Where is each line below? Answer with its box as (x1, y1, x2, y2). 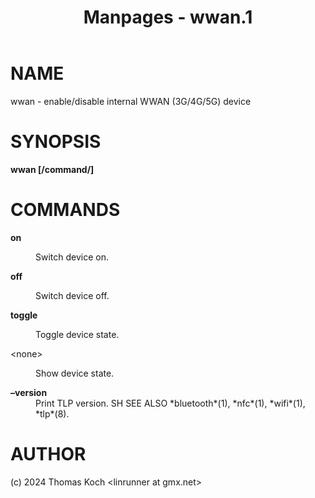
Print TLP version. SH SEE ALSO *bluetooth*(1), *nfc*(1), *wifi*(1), (35, 397, 306, 409)
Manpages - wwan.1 (83, 6, 253, 29)
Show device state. (35, 367, 115, 379)
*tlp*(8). (35, 407, 70, 420)
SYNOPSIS (10, 131, 102, 153)
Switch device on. (35, 251, 110, 263)
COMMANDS (10, 199, 121, 221)
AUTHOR (10, 443, 87, 465)
